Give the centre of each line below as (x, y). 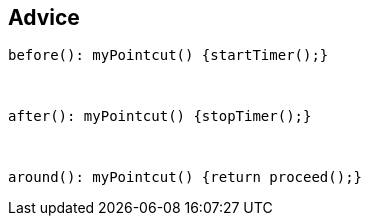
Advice (44, 17)
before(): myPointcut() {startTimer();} (168, 55)
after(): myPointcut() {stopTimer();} (160, 116)
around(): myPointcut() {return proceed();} (185, 177)
